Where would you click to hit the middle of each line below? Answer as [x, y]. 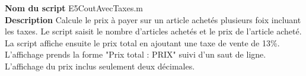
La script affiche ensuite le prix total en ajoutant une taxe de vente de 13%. [142, 42]
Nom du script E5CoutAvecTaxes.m [74, 8]
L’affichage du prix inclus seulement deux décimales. [100, 66]
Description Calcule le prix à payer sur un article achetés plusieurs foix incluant [153, 19]
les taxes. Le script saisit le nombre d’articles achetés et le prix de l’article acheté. [153, 31]
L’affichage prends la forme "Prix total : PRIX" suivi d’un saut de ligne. [136, 54]
